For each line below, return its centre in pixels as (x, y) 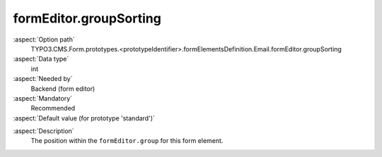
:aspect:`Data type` (41, 59)
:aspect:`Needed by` (43, 79)
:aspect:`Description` (44, 131)
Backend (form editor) (63, 89)
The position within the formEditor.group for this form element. (127, 141)
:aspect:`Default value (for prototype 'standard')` (84, 118)
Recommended (53, 108)
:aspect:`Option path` (44, 39)
